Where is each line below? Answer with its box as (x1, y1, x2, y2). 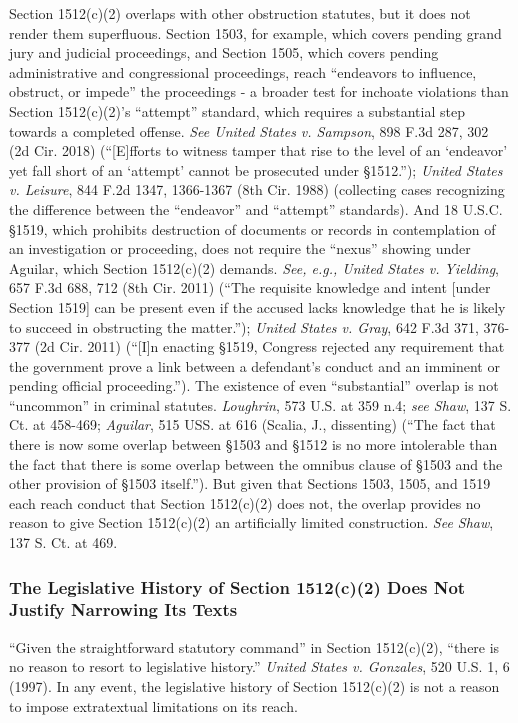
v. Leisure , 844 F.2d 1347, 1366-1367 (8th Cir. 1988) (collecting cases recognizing (9, 179, 505, 200)
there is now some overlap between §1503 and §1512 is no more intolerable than (9, 434, 498, 455)
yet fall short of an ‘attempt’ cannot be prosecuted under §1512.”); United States (9, 159, 503, 180)
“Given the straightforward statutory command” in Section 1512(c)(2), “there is (9, 636, 500, 657)
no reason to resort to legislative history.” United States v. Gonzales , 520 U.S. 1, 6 (9, 656, 510, 677)
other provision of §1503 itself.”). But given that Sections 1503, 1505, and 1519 (9, 473, 491, 494)
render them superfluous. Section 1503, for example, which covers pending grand (9, 22, 502, 43)
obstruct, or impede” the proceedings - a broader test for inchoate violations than (9, 81, 509, 102)
